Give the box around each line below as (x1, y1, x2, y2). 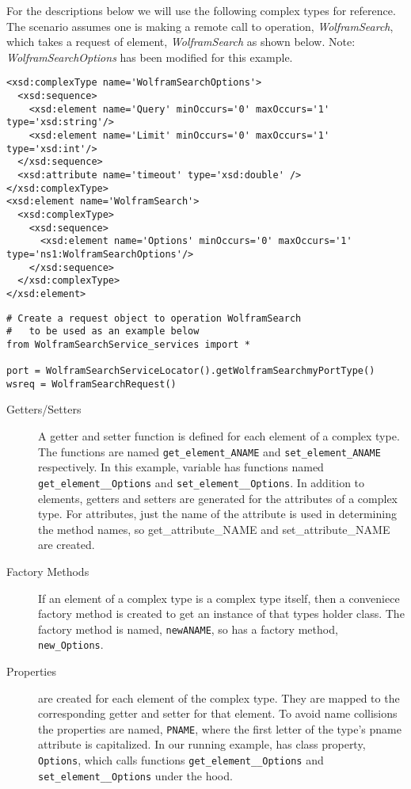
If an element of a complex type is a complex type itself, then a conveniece (38, 589, 400, 606)
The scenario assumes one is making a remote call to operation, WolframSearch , (6, 17, 394, 34)
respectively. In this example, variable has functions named (38, 459, 324, 475)
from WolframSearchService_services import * (6, 338, 250, 350)
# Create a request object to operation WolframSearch (6, 312, 302, 324)
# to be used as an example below (6, 326, 200, 337)
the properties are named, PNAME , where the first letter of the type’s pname (38, 720, 401, 737)
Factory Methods (6, 562, 89, 579)
